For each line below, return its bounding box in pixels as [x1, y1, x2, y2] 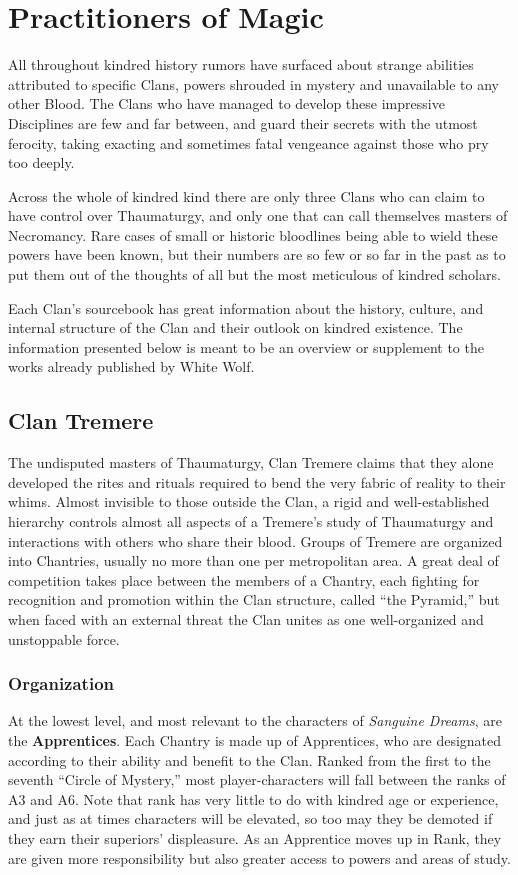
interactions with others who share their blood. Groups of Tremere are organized [8, 530, 503, 551]
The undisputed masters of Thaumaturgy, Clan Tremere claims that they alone [8, 452, 494, 473]
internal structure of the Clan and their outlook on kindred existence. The [8, 317, 463, 338]
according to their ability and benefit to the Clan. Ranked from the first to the [8, 749, 491, 770]
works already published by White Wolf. [8, 356, 255, 377]
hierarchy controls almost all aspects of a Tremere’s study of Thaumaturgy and [8, 511, 494, 532]
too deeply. [8, 152, 75, 173]
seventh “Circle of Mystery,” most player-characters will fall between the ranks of [8, 769, 506, 790]
